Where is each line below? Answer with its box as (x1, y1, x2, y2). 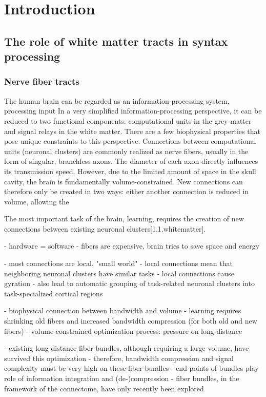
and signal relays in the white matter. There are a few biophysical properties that (4, 125, 260, 136)
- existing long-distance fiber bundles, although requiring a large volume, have (4, 343, 249, 353)
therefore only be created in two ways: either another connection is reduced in (4, 186, 249, 197)
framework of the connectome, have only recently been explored (4, 383, 204, 393)
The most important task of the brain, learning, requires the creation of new (4, 213, 244, 224)
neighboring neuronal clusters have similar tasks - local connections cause (4, 268, 235, 278)
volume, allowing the (4, 196, 69, 206)
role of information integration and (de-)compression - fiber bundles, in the (4, 373, 239, 384)
